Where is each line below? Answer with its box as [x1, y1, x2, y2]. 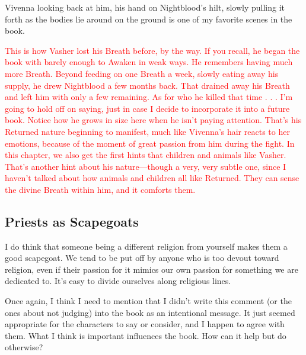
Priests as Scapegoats [5, 212, 139, 230]
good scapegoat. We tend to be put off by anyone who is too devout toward [5, 251, 279, 264]
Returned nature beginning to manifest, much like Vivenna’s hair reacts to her [5, 125, 290, 137]
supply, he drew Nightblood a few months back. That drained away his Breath [5, 79, 290, 91]
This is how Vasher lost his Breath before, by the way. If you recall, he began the [5, 44, 300, 56]
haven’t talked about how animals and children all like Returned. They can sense [5, 172, 299, 184]
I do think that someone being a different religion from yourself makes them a [5, 240, 288, 252]
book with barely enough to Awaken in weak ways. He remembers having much [5, 56, 293, 68]
